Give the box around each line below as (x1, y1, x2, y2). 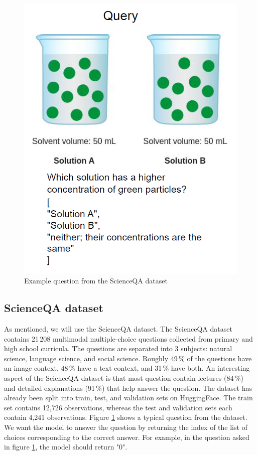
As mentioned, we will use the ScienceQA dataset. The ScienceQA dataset (4, 324, 232, 334)
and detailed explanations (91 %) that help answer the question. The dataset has (4, 382, 252, 393)
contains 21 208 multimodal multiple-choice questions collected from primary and (4, 333, 253, 344)
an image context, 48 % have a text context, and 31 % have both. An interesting (4, 363, 250, 373)
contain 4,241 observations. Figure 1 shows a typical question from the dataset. (4, 412, 247, 422)
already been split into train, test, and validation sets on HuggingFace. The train (4, 392, 253, 403)
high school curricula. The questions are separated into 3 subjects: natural (4, 343, 232, 354)
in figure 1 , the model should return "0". (4, 441, 127, 452)
